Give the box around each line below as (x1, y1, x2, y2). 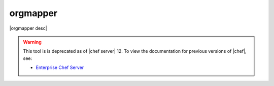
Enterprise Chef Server (36, 64, 84, 70)
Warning (23, 39, 42, 45)
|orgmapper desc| (9, 25, 48, 31)
